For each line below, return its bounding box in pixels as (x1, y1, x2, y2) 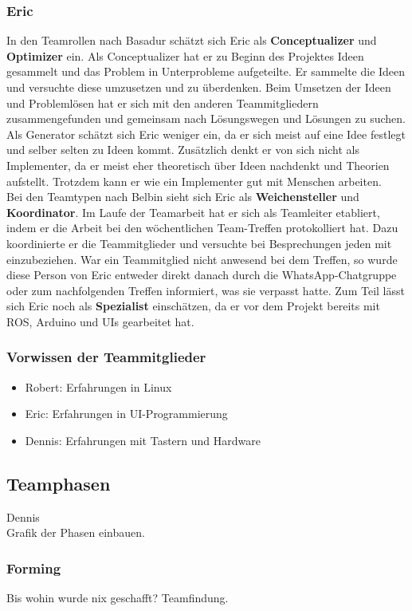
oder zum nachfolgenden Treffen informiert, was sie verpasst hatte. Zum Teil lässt (6, 282, 405, 298)
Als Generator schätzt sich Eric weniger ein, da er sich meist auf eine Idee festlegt (6, 125, 406, 142)
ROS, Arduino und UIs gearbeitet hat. (6, 313, 194, 329)
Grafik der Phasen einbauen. (6, 524, 145, 541)
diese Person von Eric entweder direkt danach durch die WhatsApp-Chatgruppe (6, 266, 397, 283)
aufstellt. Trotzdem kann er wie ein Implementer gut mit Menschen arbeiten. (6, 172, 382, 189)
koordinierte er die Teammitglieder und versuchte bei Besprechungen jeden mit (6, 235, 392, 251)
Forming (6, 558, 61, 577)
